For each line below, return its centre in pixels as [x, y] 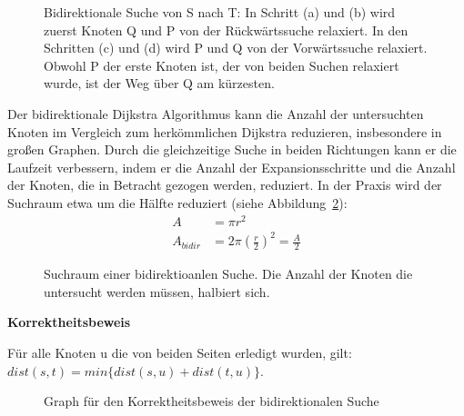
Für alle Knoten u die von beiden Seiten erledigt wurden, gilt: [180, 352]
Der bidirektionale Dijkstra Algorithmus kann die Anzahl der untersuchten [216, 113]
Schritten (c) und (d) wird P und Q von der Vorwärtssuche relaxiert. [236, 48]
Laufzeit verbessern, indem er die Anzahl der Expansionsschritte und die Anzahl [232, 167]
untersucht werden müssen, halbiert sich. [157, 291]
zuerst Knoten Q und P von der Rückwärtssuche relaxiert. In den [226, 30]
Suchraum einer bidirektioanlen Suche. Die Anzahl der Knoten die [228, 274]
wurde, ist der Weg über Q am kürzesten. [159, 83]
